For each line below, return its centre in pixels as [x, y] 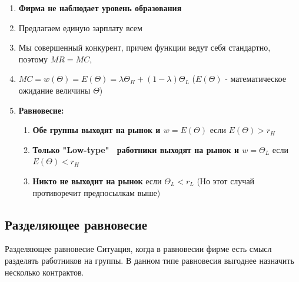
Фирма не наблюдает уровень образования [100, 8]
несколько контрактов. [44, 272]
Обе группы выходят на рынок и [97, 130]
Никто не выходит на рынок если [97, 180]
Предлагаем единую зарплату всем [80, 27]
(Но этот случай [226, 180]
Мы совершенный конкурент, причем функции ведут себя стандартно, [144, 47]
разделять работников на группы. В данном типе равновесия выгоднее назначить [149, 260]
